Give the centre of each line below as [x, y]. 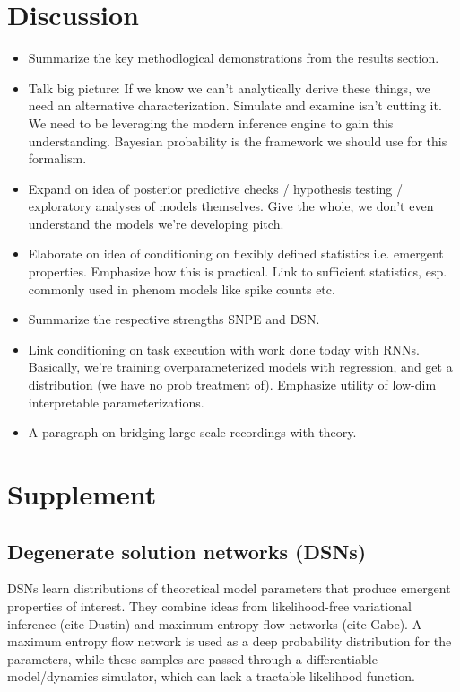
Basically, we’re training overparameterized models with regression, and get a [240, 367]
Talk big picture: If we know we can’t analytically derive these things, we [229, 88]
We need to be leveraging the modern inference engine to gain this [211, 123]
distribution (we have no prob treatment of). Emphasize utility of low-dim [232, 385]
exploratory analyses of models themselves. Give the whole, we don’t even [231, 206]
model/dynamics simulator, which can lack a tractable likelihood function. [211, 676]
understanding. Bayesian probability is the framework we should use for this [238, 140]
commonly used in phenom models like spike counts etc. [182, 289]
